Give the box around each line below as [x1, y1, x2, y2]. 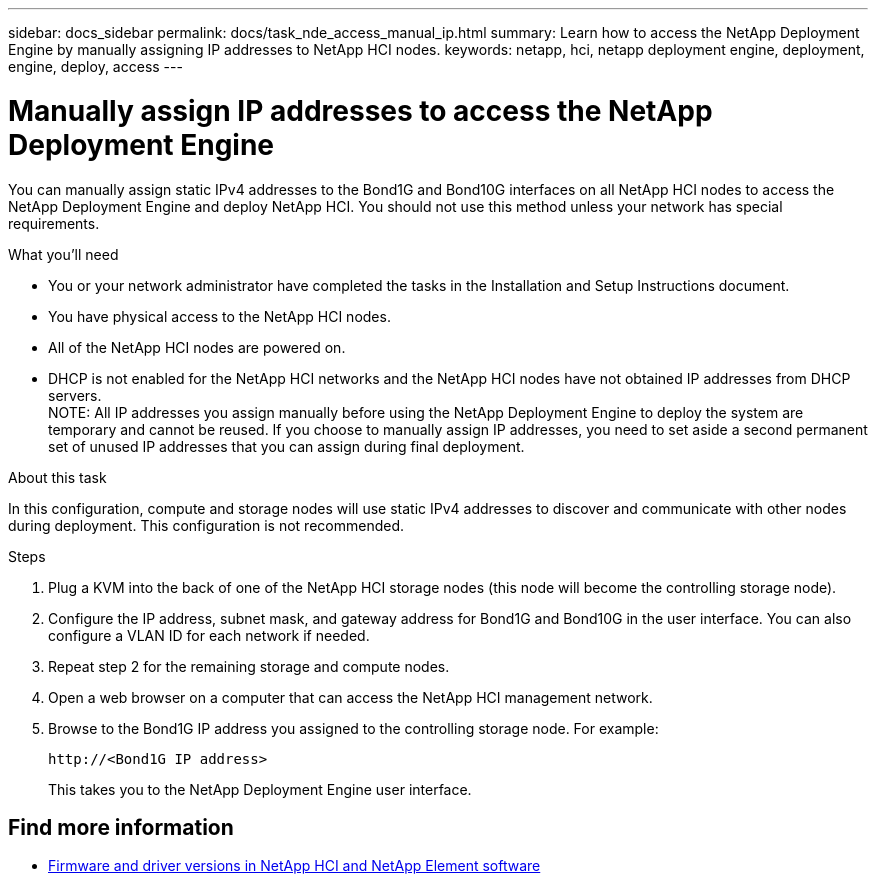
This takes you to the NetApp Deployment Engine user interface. [48, 780, 472, 798]
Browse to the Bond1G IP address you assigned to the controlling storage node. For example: [48, 719, 659, 737]
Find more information [8, 814, 234, 840]
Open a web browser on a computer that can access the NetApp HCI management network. [48, 688, 653, 706]
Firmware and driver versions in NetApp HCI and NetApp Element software [48, 857, 541, 875]
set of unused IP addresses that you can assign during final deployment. [48, 437, 525, 455]
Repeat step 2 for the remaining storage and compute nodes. [48, 657, 450, 675]
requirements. [8, 214, 100, 232]
